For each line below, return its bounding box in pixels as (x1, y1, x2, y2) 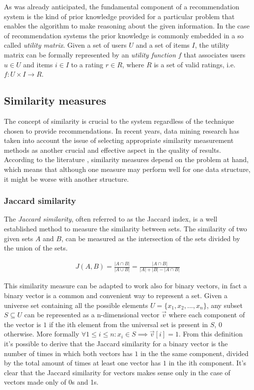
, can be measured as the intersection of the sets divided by (61, 233, 240, 243)
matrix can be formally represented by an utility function (4, 49, 176, 59)
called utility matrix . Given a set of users (4, 40, 127, 50)
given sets (4, 233, 33, 243)
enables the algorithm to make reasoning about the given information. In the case (4, 21, 250, 31)
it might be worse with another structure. (4, 173, 129, 184)
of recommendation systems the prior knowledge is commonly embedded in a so (4, 30, 244, 40)
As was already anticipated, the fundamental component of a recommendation (4, 1, 239, 11)
